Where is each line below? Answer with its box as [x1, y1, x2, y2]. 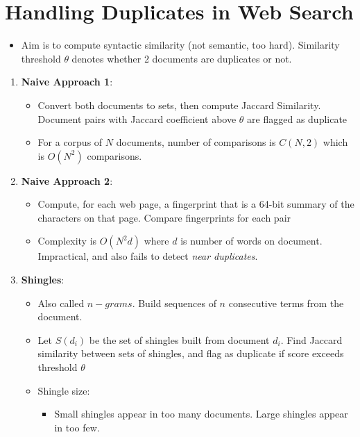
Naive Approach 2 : [21, 173, 113, 188]
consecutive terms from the [228, 295, 344, 310]
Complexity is [37, 233, 97, 248]
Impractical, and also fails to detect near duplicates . [37, 249, 258, 263]
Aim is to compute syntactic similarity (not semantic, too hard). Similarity [21, 38, 340, 52]
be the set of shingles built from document [89, 332, 270, 347]
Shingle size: [37, 383, 90, 397]
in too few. [54, 420, 100, 434]
